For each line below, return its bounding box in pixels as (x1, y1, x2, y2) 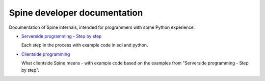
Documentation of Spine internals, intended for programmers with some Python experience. (9, 24, 195, 30)
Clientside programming (21, 51, 70, 57)
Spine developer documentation (9, 7, 143, 18)
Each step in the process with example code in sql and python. (21, 42, 148, 48)
